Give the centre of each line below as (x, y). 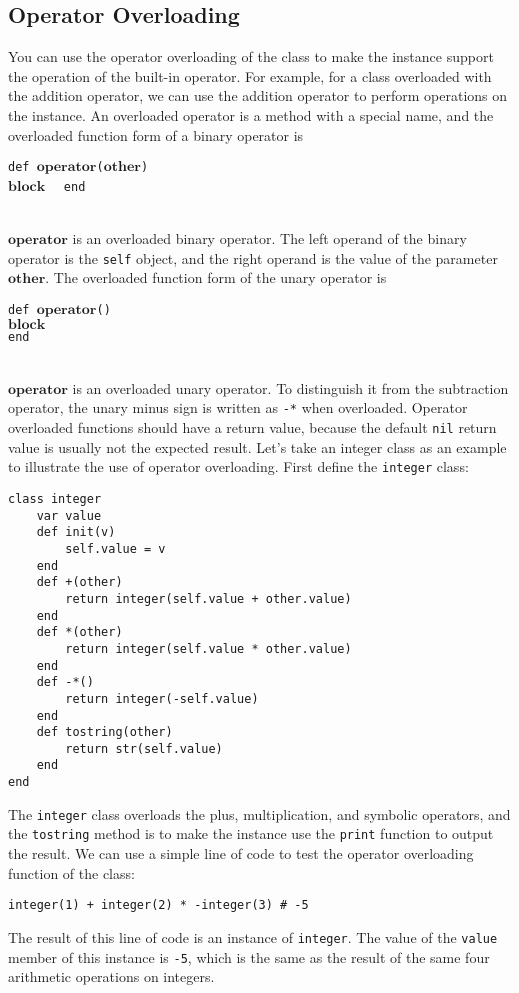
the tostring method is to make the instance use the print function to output (251, 833)
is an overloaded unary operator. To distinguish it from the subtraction (290, 387)
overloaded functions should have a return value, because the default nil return (252, 427)
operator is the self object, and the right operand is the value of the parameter (253, 257)
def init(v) (76, 532)
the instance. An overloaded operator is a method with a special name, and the (251, 114)
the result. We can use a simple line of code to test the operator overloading (241, 853)
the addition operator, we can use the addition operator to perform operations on (258, 95)
